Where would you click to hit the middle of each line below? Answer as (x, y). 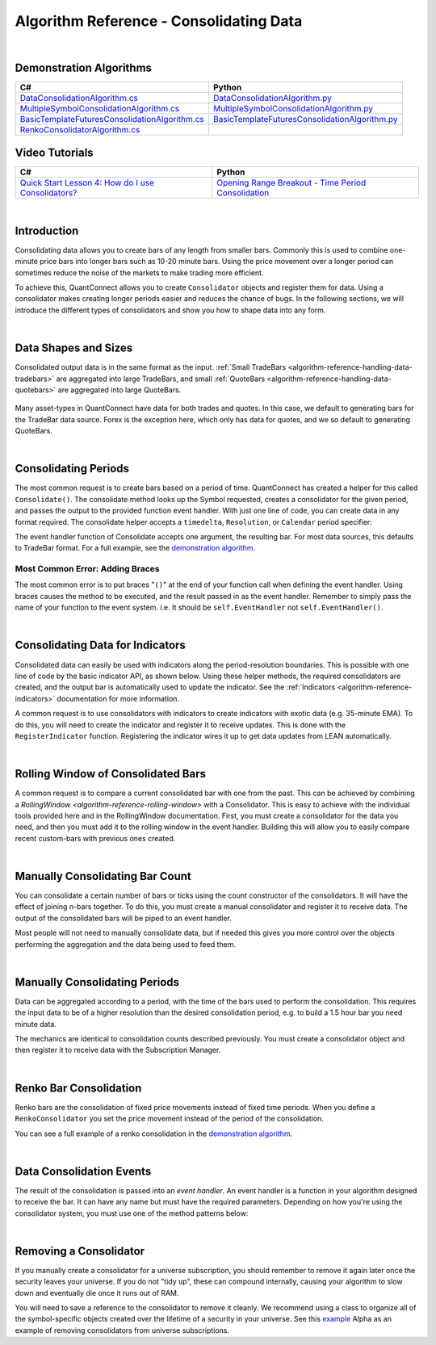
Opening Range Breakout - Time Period (291, 182)
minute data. (36, 1024)
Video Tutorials (54, 152)
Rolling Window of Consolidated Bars (110, 774)
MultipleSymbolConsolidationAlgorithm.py (293, 109)
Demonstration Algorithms (84, 68)
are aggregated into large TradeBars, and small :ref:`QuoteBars (161, 379)
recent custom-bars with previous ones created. (95, 838)
